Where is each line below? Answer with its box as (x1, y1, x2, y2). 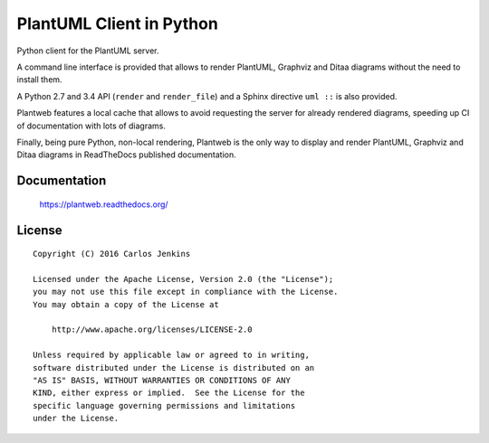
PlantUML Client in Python (16, 14, 219, 33)
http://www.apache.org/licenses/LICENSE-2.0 (51, 325, 253, 335)
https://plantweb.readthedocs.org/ (39, 199, 168, 210)
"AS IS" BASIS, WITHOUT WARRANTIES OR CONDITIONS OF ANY (33, 375, 292, 385)
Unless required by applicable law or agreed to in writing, (33, 350, 310, 361)
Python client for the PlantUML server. (16, 45, 159, 56)
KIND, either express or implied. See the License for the (33, 388, 305, 398)
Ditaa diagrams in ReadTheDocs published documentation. (16, 149, 237, 160)
